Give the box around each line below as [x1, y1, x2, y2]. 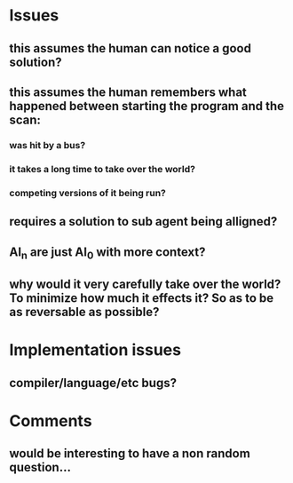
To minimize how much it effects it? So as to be [9, 290, 274, 306]
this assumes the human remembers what [9, 84, 247, 99]
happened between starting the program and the [9, 99, 285, 114]
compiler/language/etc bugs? [9, 375, 178, 391]
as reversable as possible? [9, 305, 160, 320]
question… [9, 460, 71, 475]
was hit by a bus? [9, 139, 86, 151]
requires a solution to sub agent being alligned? [9, 214, 278, 229]
